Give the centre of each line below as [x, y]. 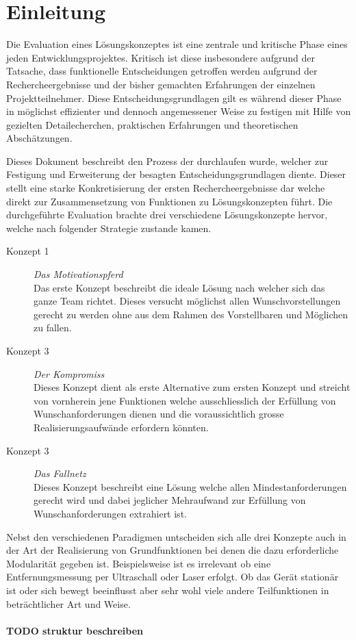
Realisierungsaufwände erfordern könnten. [121, 427]
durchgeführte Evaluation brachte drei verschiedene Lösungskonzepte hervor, [167, 215]
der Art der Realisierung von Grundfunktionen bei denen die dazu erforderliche [173, 550]
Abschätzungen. [39, 138]
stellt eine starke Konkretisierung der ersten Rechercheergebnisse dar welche [166, 188]
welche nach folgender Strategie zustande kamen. [109, 228]
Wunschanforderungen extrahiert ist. [110, 513]
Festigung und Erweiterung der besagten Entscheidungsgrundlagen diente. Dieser [176, 174]
